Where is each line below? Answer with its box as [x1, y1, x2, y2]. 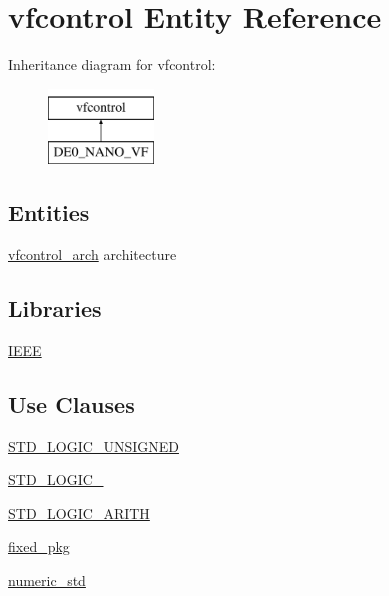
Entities [8, 197, 90, 228]
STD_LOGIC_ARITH [8, 502, 150, 523]
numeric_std [8, 570, 86, 591]
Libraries [8, 293, 102, 324]
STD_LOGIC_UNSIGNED [8, 435, 179, 456]
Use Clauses [8, 388, 135, 419]
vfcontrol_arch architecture [8, 244, 177, 265]
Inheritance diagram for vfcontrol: [8, 54, 216, 75]
